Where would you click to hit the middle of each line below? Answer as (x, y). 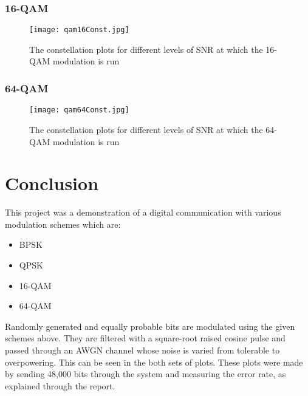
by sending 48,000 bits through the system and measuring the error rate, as (145, 374)
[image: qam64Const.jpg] (79, 110)
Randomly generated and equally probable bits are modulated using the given (150, 326)
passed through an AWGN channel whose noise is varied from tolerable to (142, 350)
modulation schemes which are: (63, 224)
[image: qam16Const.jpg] (79, 30)
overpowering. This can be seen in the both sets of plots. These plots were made (154, 362)
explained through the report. (60, 385)
